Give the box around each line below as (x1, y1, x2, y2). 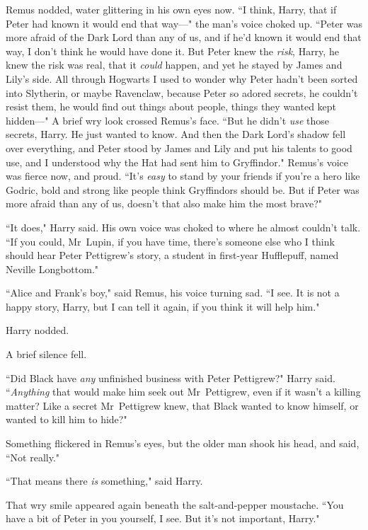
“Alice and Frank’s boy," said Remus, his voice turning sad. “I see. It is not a (6, 285, 340, 300)
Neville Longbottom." (6, 261, 99, 276)
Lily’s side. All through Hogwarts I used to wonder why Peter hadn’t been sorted (6, 71, 358, 86)
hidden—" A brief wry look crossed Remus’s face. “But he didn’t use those (6, 113, 330, 127)
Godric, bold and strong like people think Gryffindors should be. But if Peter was (6, 182, 360, 197)
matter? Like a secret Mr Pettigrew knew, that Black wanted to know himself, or (6, 398, 359, 413)
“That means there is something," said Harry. (6, 473, 203, 488)
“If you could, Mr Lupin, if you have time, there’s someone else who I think (6, 234, 335, 248)
